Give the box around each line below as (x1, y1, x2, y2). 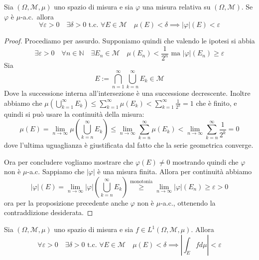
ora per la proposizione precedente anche (4, 197, 129, 208)
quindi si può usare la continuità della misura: (4, 108, 144, 119)
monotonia (130, 179, 153, 185)
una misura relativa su (142, 1, 211, 11)
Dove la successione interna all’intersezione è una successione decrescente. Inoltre (4, 87, 251, 98)
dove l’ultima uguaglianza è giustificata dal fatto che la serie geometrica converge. (4, 140, 254, 150)
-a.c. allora (20, 11, 54, 21)
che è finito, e (196, 97, 237, 108)
